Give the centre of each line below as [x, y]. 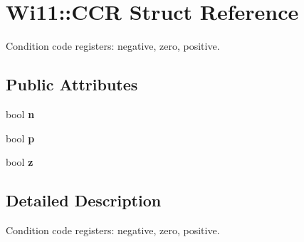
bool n [20, 114]
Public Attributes [72, 84]
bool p [20, 138]
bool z [20, 162]
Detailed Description [84, 200]
